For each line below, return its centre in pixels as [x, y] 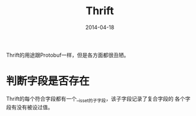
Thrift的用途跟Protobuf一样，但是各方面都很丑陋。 [68, 55]
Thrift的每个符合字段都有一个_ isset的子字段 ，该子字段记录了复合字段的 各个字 [99, 99]
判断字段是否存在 [48, 81]
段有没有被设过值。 [30, 107]
